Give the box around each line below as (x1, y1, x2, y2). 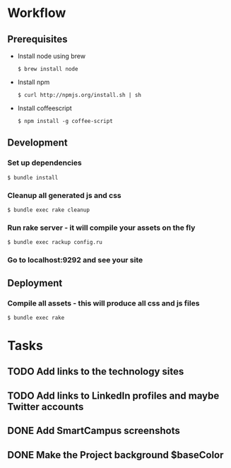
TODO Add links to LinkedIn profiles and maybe (7, 390, 220, 402)
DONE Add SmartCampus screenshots (7, 425, 180, 437)
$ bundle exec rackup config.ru (7, 239, 102, 246)
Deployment (7, 277, 63, 289)
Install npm (17, 78, 50, 86)
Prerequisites (7, 33, 68, 45)
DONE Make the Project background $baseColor (7, 449, 224, 461)
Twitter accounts (7, 401, 84, 413)
